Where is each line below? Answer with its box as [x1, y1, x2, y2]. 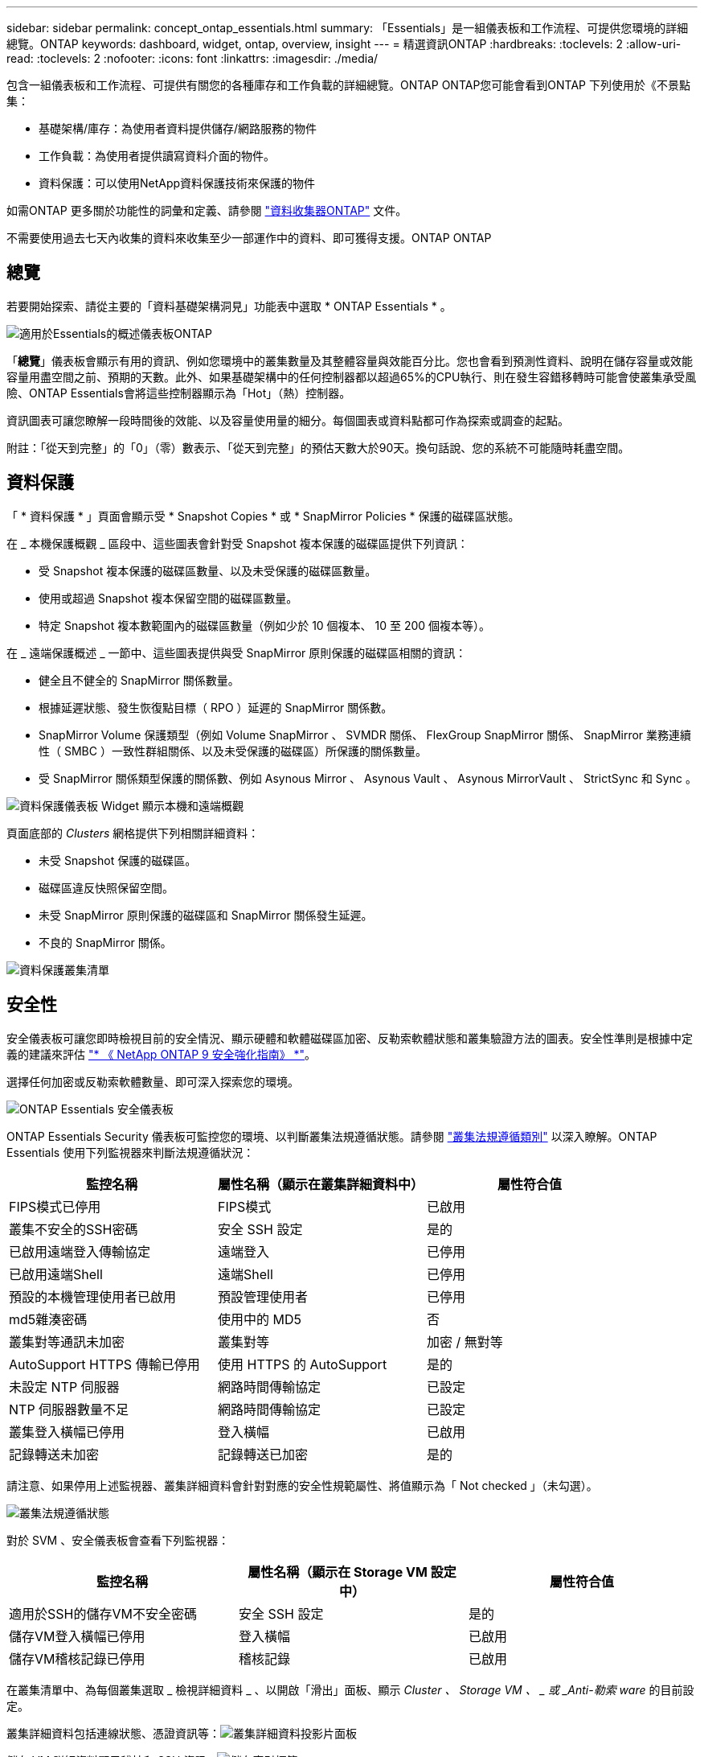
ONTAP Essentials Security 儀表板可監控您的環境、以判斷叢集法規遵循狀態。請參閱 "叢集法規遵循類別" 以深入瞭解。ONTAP [6, 1129, 657, 1143]
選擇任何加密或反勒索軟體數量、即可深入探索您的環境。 [6, 1074, 299, 1088]
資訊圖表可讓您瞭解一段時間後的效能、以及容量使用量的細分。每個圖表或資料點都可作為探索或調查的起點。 [6, 413, 569, 427]
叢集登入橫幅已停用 [9, 1423, 125, 1440]
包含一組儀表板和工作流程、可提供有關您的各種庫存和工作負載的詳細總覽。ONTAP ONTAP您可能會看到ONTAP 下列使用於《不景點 [6, 78, 690, 92]
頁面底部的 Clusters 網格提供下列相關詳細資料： [6, 825, 260, 840]
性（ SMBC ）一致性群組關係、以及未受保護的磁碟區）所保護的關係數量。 [39, 743, 427, 758]
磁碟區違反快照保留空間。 [39, 880, 174, 895]
